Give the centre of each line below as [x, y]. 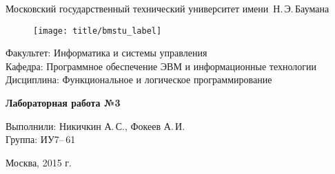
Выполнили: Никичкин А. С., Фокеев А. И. [95, 126]
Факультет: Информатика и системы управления [106, 53]
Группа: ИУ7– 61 [41, 139]
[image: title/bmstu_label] [98, 31]
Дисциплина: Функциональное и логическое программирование [139, 79]
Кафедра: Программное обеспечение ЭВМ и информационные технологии [161, 66]
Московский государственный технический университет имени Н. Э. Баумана [167, 8]
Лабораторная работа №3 [63, 103]
